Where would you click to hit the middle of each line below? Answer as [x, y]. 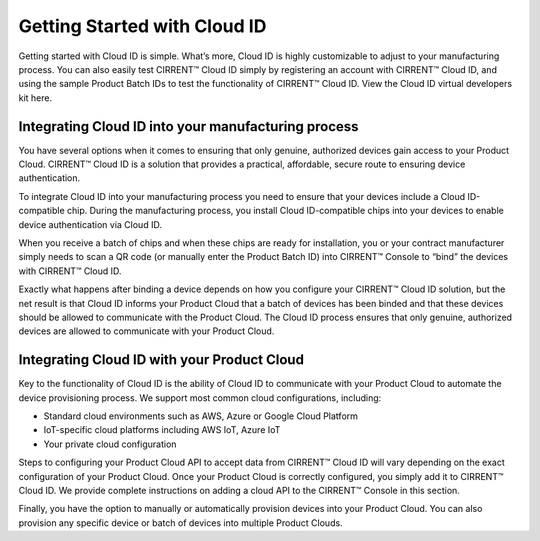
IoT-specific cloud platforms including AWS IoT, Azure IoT [162, 430]
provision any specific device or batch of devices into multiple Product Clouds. [181, 522]
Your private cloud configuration [110, 444]
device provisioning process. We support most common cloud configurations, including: [200, 397]
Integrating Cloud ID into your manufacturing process [188, 126]
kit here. [35, 97]
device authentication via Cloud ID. [90, 224]
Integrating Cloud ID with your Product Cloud [161, 360]
